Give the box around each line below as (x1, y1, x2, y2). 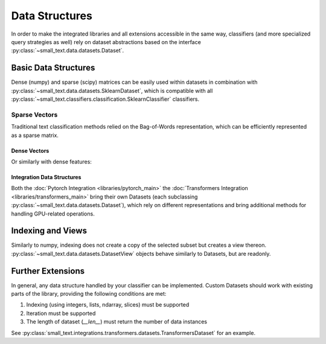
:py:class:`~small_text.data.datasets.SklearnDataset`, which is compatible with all (11, 87, 213, 94)
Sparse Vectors (11, 110, 58, 119)
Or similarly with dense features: (11, 158, 92, 165)
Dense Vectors (11, 147, 50, 154)
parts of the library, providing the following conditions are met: (11, 290, 167, 298)
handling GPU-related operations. (11, 210, 95, 217)
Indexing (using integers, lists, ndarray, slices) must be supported (26, 301, 190, 308)
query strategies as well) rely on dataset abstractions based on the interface (11, 38, 202, 45)
